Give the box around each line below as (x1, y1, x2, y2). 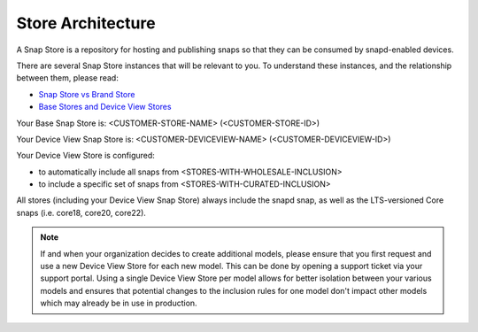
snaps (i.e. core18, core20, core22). (16, 207, 146, 218)
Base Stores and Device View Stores (38, 102, 172, 112)
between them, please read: (16, 73, 119, 83)
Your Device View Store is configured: (16, 151, 155, 161)
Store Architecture (16, 13, 156, 33)
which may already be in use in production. (40, 297, 198, 309)
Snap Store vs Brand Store (38, 89, 135, 99)
